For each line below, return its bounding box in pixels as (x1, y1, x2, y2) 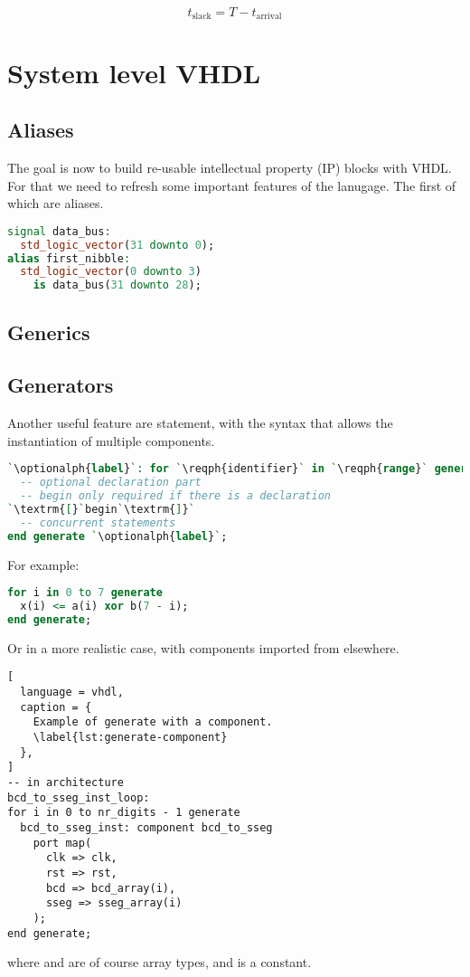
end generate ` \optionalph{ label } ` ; (7, 529, 228, 543)
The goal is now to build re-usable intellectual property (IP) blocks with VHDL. (7, 158, 452, 177)
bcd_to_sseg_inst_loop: (7, 791, 150, 804)
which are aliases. (7, 194, 104, 213)
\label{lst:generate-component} (33, 731, 228, 745)
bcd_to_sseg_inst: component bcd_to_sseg (20, 820, 273, 834)
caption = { (20, 700, 92, 714)
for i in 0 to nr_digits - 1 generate (7, 806, 240, 820)
